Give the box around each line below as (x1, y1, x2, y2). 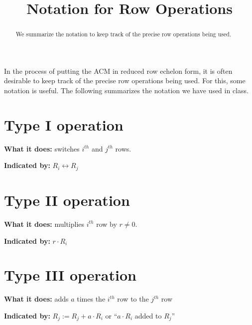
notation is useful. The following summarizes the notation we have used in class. (4, 85, 249, 96)
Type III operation (4, 265, 136, 285)
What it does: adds (4, 294, 69, 304)
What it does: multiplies (4, 218, 85, 229)
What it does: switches (4, 143, 80, 154)
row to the (117, 294, 149, 304)
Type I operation (4, 114, 124, 135)
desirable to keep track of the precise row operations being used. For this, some (4, 75, 246, 86)
